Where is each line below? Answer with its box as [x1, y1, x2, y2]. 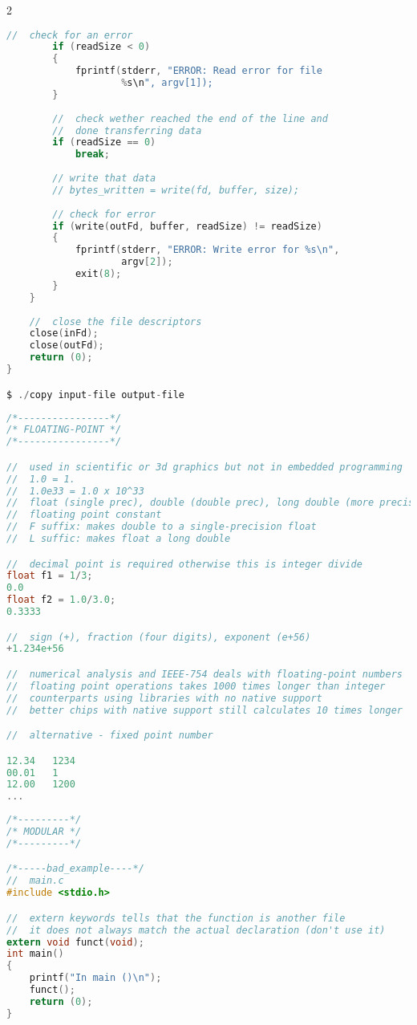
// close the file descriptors [29, 315, 202, 327]
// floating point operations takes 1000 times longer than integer [6, 680, 386, 692]
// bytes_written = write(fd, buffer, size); [52, 184, 300, 196]
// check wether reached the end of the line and [52, 112, 328, 124]
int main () [6, 948, 64, 960]
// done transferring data [52, 124, 202, 136]
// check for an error [6, 29, 133, 41]
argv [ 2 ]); [121, 256, 173, 268]
